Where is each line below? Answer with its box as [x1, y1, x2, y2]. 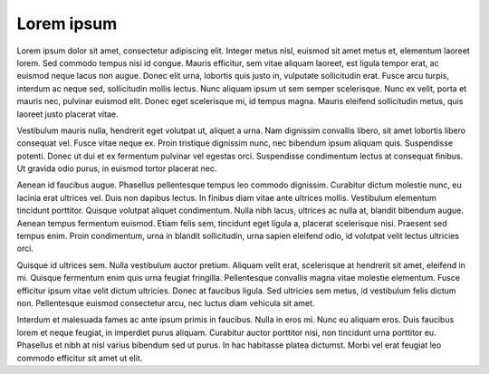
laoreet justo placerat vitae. [16, 109, 119, 120]
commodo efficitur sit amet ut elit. [16, 352, 143, 363]
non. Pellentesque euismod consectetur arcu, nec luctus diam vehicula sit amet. [16, 297, 315, 308]
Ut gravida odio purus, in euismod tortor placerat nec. [16, 163, 217, 174]
